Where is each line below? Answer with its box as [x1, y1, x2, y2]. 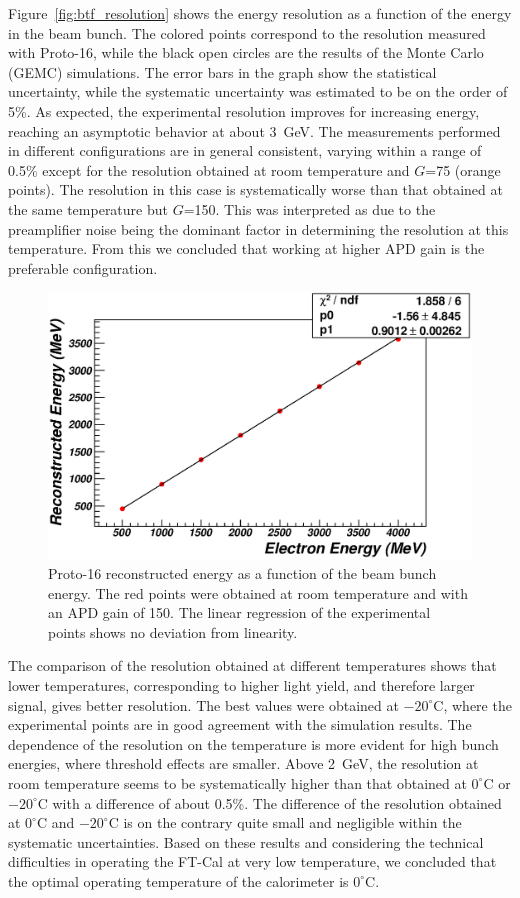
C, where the [433, 694, 512, 715]
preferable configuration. [8, 257, 158, 278]
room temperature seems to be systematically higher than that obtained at [8, 772, 467, 793]
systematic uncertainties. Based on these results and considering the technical [8, 831, 484, 852]
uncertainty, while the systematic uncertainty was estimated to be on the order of [8, 81, 508, 102]
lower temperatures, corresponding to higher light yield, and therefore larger [8, 674, 475, 695]
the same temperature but [8, 198, 168, 219]
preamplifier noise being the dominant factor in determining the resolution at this [8, 218, 509, 239]
